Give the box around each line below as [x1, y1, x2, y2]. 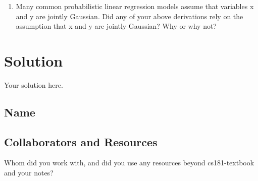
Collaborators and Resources [4, 134, 158, 149]
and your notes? [4, 167, 54, 178]
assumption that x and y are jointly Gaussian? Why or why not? [16, 21, 217, 31]
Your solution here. [4, 79, 63, 90]
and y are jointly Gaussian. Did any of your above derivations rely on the [16, 11, 243, 21]
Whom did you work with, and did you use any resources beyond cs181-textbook [4, 157, 254, 168]
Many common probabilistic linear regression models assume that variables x [16, 1, 254, 11]
